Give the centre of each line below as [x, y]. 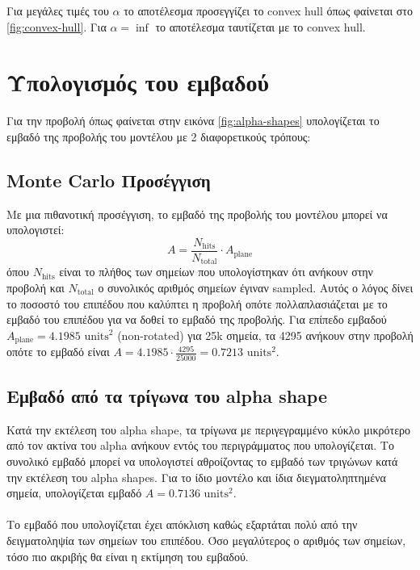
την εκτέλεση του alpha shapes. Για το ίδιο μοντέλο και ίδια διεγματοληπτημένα [196, 477]
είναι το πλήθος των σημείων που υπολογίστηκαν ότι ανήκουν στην [216, 272]
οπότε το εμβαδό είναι [58, 352]
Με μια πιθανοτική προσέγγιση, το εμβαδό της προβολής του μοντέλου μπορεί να [197, 214]
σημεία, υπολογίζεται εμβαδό [74, 493]
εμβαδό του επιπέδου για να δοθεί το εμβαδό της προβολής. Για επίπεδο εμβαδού [197, 319]
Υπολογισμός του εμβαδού [138, 82]
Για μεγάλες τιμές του [58, 10]
